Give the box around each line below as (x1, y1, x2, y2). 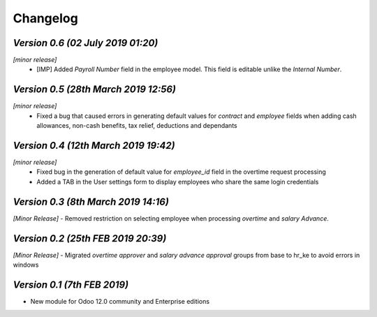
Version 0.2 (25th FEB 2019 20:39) (13, 233, 167, 244)
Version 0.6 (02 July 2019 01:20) (13, 37, 158, 49)
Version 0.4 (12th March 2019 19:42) (13, 140, 175, 152)
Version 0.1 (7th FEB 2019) (13, 279, 129, 290)
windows (13, 260, 39, 269)
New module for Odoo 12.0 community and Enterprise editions (30, 297, 209, 305)
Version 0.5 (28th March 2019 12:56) (13, 84, 176, 96)
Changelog (13, 10, 78, 26)
